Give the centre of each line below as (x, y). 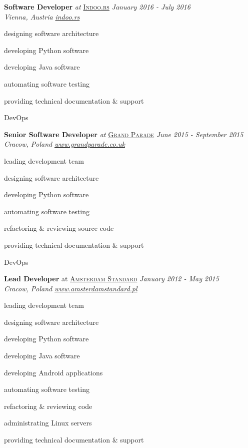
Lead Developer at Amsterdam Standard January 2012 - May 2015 (111, 279)
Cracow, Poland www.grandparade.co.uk (64, 144)
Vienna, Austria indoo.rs (42, 16)
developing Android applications (53, 372)
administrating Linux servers (48, 423)
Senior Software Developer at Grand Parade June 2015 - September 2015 (124, 134)
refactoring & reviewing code (48, 406)
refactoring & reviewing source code (59, 228)
